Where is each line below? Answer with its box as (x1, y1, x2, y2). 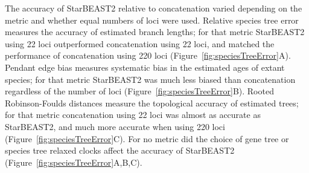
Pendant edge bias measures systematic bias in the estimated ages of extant (5, 60, 285, 73)
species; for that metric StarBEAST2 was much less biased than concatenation (5, 73, 296, 85)
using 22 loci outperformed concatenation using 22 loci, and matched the (5, 37, 275, 50)
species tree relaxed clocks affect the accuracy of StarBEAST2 (5, 144, 235, 157)
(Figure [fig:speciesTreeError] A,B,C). (5, 155, 142, 168)
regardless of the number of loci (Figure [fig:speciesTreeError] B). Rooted (5, 85, 274, 97)
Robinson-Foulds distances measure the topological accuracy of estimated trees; (5, 96, 299, 109)
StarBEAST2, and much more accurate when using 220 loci (5, 120, 225, 132)
